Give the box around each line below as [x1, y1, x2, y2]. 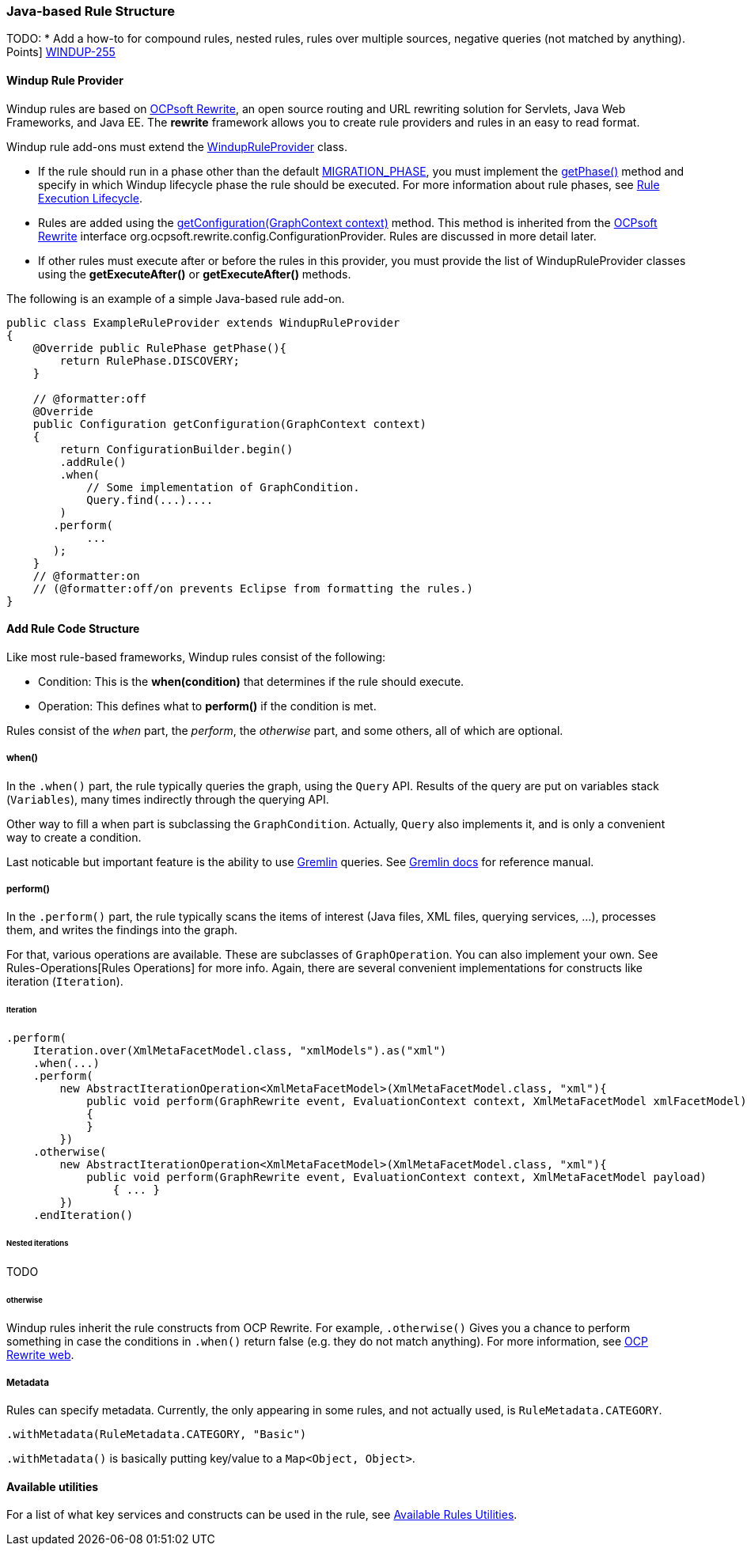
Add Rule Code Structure [6, 622, 140, 636]
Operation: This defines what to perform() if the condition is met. [38, 698, 377, 713]
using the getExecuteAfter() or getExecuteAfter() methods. [38, 267, 351, 281]
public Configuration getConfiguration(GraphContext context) [32, 417, 427, 430]
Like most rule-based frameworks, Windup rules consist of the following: [6, 649, 386, 664]
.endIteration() [32, 1209, 134, 1222]
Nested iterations [6, 1238, 69, 1247]
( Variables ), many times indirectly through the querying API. [6, 792, 329, 806]
